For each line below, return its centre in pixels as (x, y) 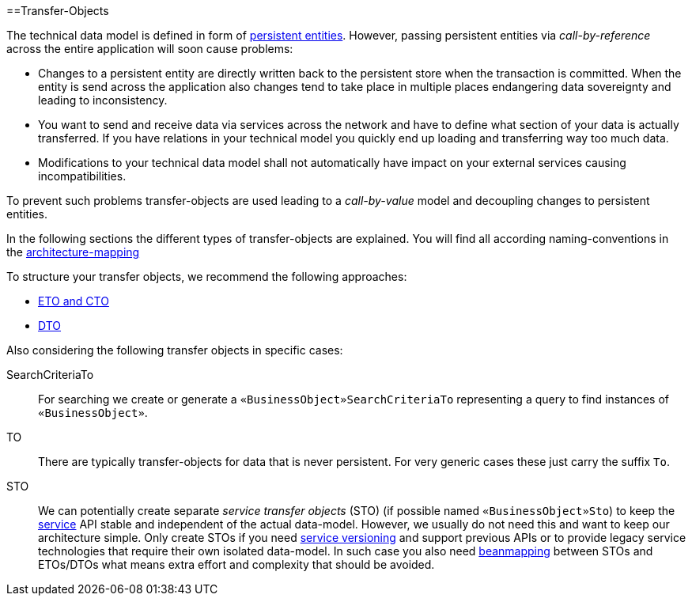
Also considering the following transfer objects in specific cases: (175, 350)
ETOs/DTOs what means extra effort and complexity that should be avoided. (236, 564)
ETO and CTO (74, 301)
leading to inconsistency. (103, 100)
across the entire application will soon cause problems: (150, 49)
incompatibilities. (82, 176)
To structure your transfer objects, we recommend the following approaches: (207, 276)
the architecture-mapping (73, 252)
